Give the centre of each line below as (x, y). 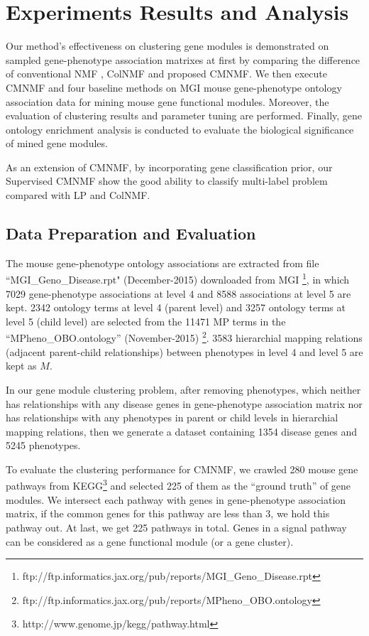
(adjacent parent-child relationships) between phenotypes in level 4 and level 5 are (184, 351)
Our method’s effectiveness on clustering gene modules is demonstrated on (167, 46)
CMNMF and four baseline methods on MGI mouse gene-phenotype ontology (174, 87)
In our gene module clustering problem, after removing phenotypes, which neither (183, 389)
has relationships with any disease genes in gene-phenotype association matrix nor (184, 403)
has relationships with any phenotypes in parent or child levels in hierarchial (172, 417)
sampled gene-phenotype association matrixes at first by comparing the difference (183, 59)
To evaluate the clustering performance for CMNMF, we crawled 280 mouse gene (182, 469)
